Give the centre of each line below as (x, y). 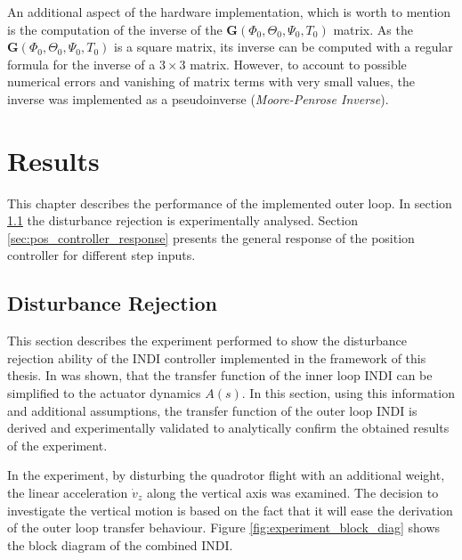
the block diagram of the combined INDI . (120, 544)
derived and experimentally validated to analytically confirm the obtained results (228, 428)
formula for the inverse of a (81, 64)
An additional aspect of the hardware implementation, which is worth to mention (229, 12)
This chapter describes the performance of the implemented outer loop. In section (230, 203)
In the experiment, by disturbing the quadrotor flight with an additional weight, (226, 475)
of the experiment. (57, 445)
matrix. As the (373, 29)
